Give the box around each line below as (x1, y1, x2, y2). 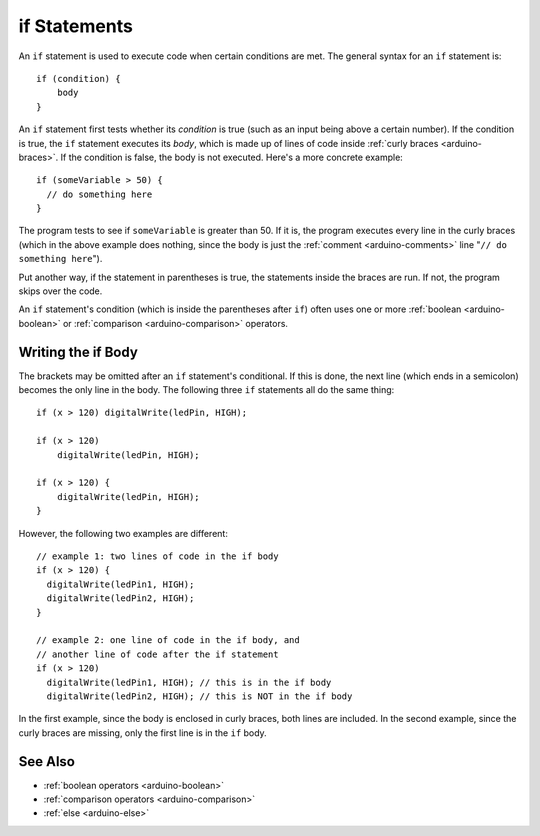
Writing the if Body (18, 343, 139, 360)
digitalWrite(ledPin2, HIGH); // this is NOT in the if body (46, 690, 353, 702)
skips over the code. (18, 285, 103, 297)
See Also (18, 753, 75, 770)
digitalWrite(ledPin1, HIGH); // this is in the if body (46, 676, 332, 688)
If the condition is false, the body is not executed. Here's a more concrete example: (60, 151, 404, 163)
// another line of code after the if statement (36, 648, 279, 660)
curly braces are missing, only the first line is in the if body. (18, 726, 267, 739)
